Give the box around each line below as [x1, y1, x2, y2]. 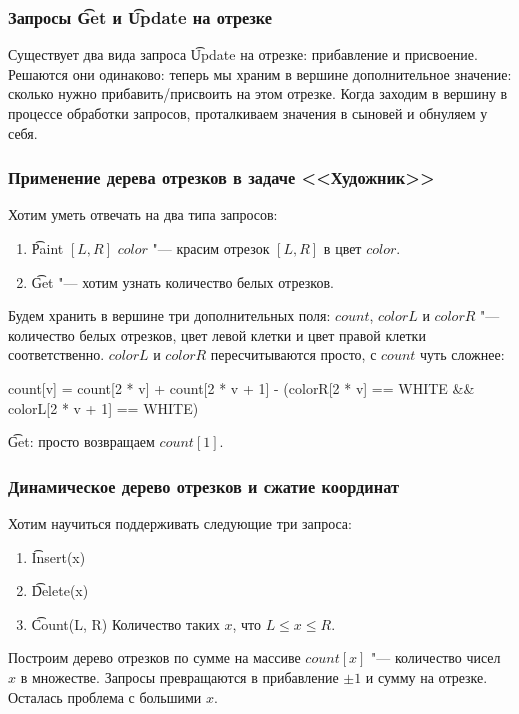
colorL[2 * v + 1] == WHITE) [8, 397, 199, 418]
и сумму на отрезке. [365, 666, 488, 687]
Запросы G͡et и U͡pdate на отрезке [8, 4, 273, 29]
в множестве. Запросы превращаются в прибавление [20, 666, 339, 687]
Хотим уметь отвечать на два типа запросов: [8, 204, 278, 225]
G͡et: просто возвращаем [8, 431, 155, 452]
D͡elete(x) [31, 580, 89, 601]
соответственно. [8, 344, 105, 365]
